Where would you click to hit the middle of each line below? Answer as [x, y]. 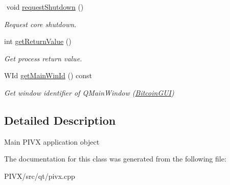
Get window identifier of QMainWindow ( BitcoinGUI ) [89, 92]
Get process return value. [43, 58]
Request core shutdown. [40, 24]
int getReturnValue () [38, 41]
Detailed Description [60, 120]
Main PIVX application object [52, 141]
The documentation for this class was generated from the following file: [115, 159]
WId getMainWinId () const [48, 75]
